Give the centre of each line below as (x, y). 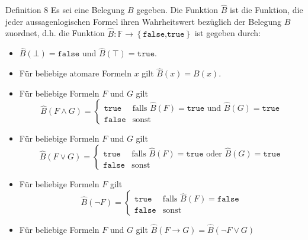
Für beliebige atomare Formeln (76, 73)
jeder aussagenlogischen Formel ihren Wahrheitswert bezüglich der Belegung (144, 21)
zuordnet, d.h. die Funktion (55, 33)
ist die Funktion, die (267, 10)
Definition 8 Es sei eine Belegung (65, 10)
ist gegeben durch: (228, 33)
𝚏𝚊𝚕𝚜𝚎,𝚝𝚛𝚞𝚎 (164, 34)
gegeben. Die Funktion (177, 10)
